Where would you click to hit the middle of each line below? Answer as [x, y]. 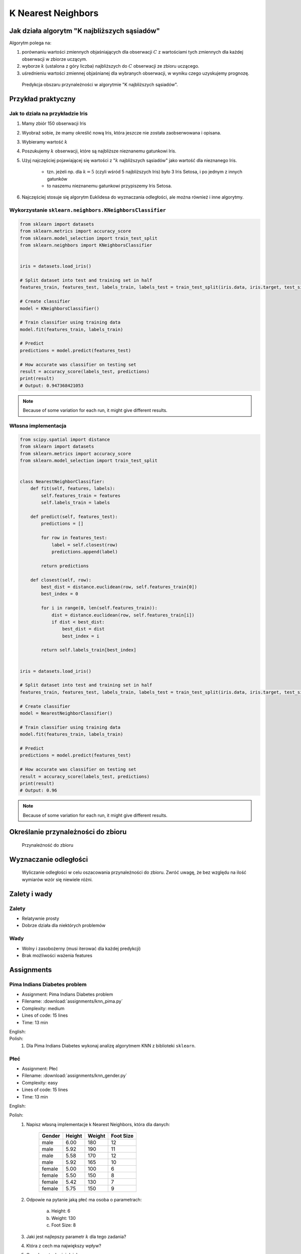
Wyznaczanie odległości [49, 859]
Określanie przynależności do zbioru [68, 832]
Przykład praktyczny [42, 99]
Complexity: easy [40, 1082]
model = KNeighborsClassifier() [60, 308]
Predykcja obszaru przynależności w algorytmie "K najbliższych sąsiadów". [100, 85]
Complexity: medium [43, 1008]
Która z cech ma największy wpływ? [64, 1246]
